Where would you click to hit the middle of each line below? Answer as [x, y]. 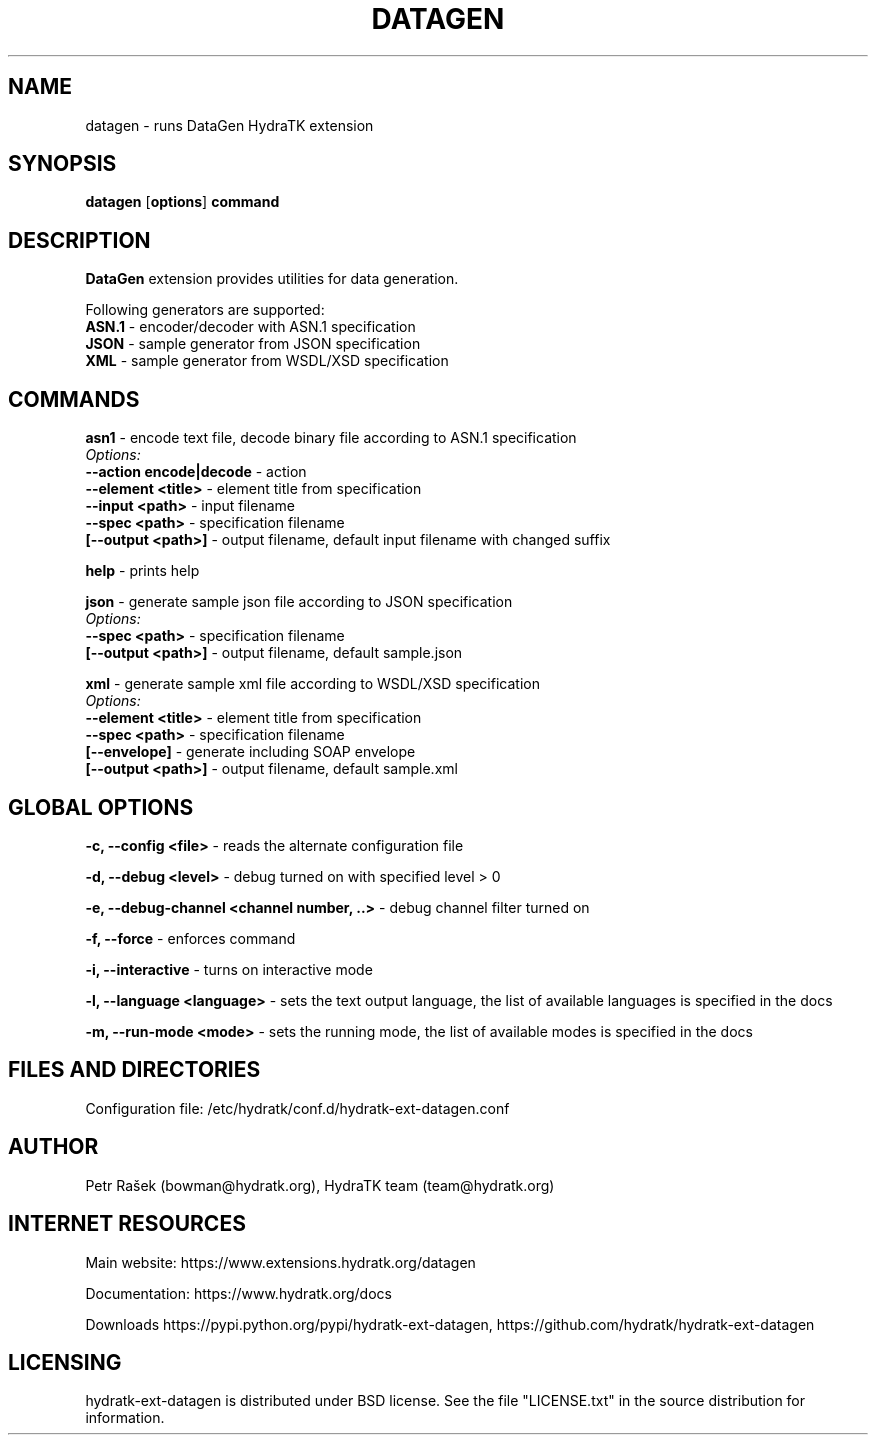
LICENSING [65, 1362]
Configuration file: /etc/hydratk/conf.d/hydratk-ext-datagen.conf [297, 1108]
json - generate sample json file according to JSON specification [299, 602]
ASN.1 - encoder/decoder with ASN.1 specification [250, 327]
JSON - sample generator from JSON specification [253, 344]
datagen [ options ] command [182, 202]
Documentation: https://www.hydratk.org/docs [238, 1293]
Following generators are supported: [205, 310]
